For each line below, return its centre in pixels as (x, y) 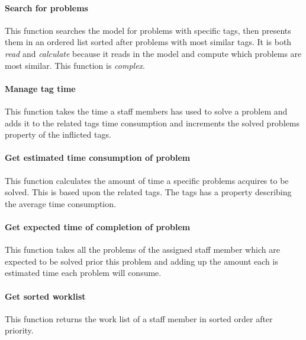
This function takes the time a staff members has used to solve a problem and (146, 111)
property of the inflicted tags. (58, 134)
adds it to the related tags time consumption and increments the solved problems (152, 123)
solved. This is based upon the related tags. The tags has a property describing (148, 192)
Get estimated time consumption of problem (98, 158)
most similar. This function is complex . (75, 65)
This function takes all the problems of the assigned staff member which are (142, 250)
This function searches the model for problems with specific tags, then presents (148, 30)
